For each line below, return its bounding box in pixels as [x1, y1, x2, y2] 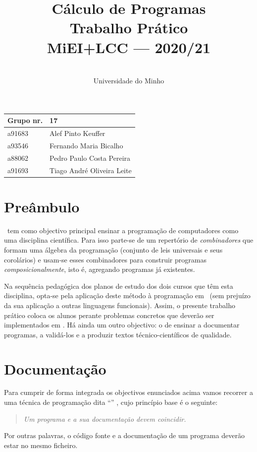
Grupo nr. [7, 115, 43, 126]
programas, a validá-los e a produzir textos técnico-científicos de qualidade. [4, 329, 232, 339]
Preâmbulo [4, 196, 80, 216]
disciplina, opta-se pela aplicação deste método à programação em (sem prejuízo [4, 290, 251, 301]
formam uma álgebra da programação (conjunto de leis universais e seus [4, 244, 223, 255]
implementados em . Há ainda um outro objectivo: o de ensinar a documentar [4, 320, 240, 330]
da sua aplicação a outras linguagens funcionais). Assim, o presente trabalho [4, 300, 235, 310]
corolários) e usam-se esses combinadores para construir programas [4, 254, 206, 264]
